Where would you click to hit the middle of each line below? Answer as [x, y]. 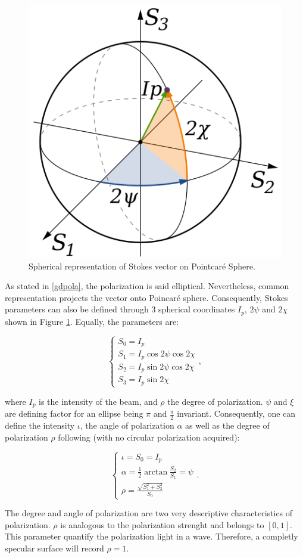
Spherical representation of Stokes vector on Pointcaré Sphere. [142, 266]
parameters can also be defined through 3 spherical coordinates [120, 309]
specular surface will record [54, 548]
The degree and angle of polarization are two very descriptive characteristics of [149, 513]
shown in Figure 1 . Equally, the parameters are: [92, 321]
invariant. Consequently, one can [236, 413]
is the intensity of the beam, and [98, 401]
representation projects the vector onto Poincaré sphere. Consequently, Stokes [146, 297]
